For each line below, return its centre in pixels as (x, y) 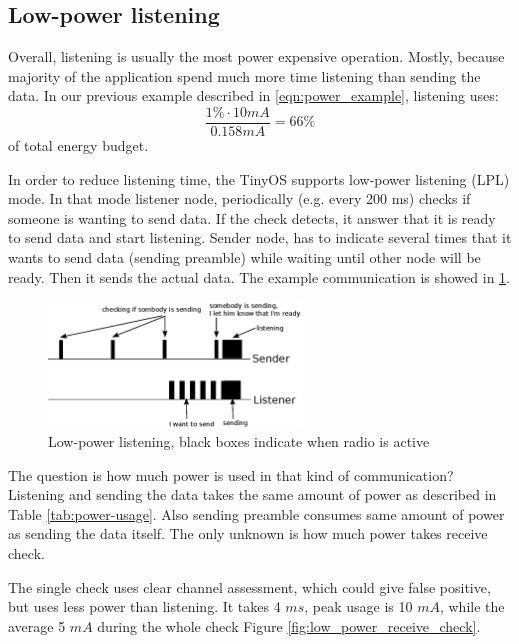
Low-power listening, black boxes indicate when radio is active (239, 440)
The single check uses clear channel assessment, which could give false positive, (249, 586)
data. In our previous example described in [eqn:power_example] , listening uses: (253, 95)
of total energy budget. (78, 145)
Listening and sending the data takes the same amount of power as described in (252, 494)
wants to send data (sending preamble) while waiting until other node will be (244, 257)
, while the (472, 606)
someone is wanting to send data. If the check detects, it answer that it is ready (252, 217)
